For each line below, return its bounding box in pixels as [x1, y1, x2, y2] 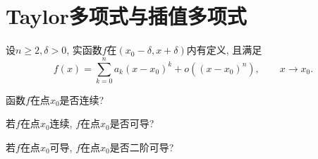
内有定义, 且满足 [186, 42, 262, 57]
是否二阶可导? [109, 140, 174, 155]
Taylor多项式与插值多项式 [6, 1, 247, 30]
